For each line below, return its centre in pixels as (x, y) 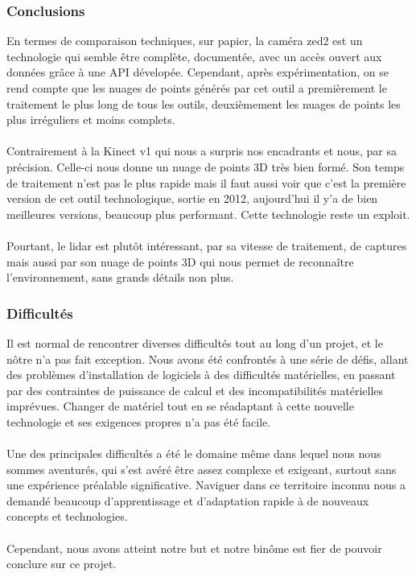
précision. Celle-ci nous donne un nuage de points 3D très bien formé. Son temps (206, 166)
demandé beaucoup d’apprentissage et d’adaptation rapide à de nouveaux (188, 500)
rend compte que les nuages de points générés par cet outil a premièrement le (197, 88)
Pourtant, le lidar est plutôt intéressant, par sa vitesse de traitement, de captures (207, 245)
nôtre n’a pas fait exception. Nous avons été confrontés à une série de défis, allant (208, 359)
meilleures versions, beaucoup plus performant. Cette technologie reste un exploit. (208, 214)
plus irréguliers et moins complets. (91, 120)
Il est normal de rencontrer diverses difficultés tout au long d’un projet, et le (195, 342)
